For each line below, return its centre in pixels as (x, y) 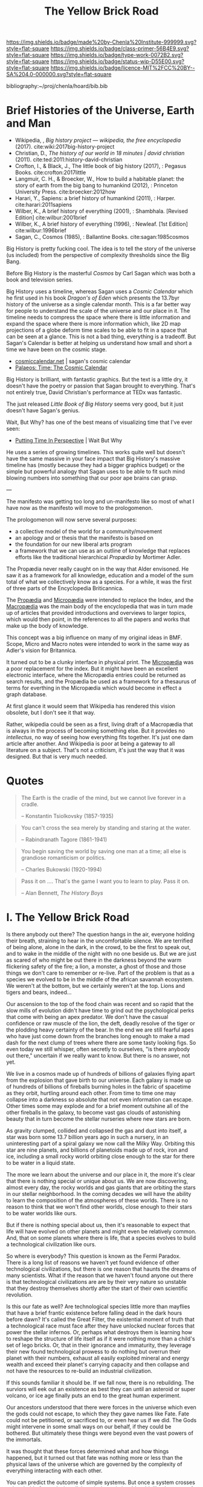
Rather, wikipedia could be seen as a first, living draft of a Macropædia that (100, 724)
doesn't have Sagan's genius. (43, 411)
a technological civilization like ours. (51, 1244)
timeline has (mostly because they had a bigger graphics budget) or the (95, 465)
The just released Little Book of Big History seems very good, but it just (95, 404)
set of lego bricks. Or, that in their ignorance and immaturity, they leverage (99, 1345)
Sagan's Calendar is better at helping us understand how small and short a (99, 343)
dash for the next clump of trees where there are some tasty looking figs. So (101, 1042)
